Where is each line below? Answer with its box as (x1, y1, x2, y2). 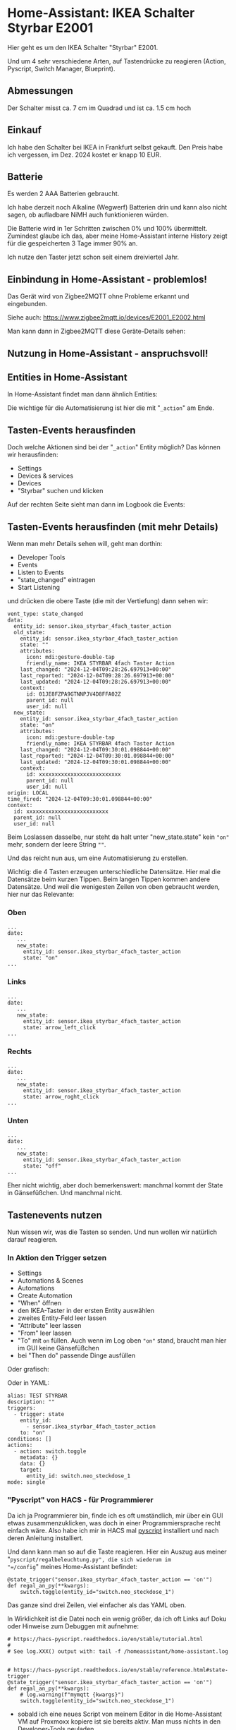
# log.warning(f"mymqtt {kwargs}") (20, 1691, 125, 1698)
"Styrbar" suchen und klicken (17, 487, 104, 495)
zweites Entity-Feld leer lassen (17, 1314, 107, 1322)
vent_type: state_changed (7, 610, 83, 618)
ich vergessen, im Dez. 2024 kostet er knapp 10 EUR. (7, 150, 162, 159)
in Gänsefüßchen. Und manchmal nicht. (7, 1189, 123, 1197)
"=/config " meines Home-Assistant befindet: (7, 1562, 138, 1571)
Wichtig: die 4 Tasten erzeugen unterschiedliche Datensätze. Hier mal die (7, 868, 221, 876)
